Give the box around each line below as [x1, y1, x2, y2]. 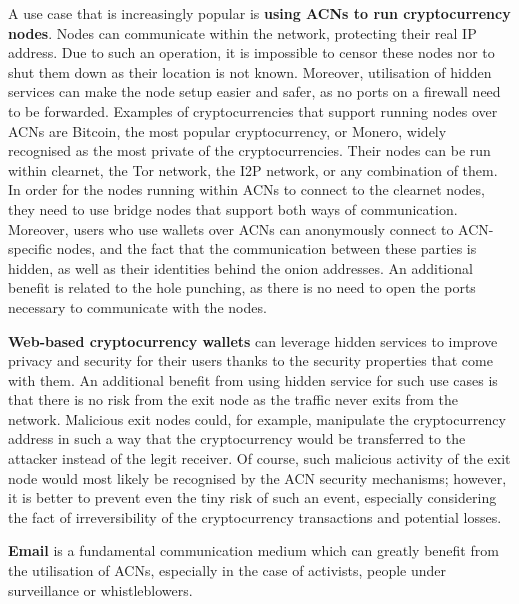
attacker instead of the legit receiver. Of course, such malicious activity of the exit [8, 448, 511, 469]
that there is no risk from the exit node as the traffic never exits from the [8, 389, 459, 410]
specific [8, 238, 53, 259]
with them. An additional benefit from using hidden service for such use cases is [8, 369, 498, 390]
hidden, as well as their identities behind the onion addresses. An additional [8, 257, 473, 278]
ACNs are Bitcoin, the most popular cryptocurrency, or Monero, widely [8, 120, 447, 141]
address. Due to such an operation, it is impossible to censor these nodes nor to [8, 42, 495, 63]
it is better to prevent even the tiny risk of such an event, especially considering [8, 487, 497, 508]
